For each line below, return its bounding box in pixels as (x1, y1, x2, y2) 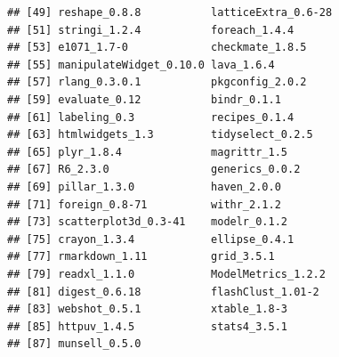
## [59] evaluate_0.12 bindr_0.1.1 (7, 93, 281, 106)
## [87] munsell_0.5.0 (7, 337, 141, 351)
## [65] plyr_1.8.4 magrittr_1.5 (7, 145, 287, 158)
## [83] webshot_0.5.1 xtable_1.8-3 (7, 303, 287, 316)
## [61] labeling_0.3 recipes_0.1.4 (7, 110, 295, 124)
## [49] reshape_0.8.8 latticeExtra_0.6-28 (7, 6, 333, 19)
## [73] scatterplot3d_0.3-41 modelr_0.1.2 (7, 215, 287, 229)
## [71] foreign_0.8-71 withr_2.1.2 (7, 198, 281, 211)
